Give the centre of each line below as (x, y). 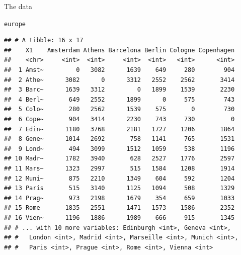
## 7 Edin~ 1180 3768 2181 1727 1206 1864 (119, 129)
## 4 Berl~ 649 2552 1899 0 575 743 (119, 99)
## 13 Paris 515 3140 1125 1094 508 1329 (119, 188)
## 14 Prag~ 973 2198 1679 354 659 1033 (119, 198)
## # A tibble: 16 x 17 (44, 40)
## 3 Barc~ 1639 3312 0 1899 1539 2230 (119, 90)
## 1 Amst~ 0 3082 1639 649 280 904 (119, 70)
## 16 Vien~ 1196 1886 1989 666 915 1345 (119, 218)
